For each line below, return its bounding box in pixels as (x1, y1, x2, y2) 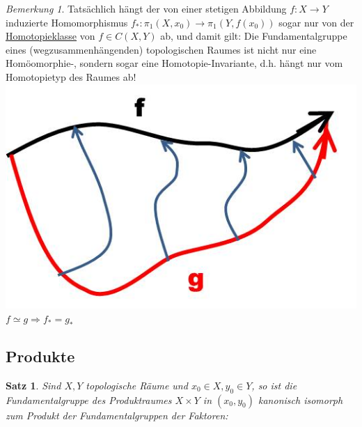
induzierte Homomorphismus (6, 15, 128, 29)
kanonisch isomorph (258, 392, 343, 407)
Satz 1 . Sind (6, 378, 61, 392)
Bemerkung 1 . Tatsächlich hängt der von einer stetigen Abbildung (6, 1, 287, 15)
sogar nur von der (278, 15, 354, 29)
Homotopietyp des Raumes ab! (6, 69, 136, 84)
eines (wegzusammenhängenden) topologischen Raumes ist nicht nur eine (6, 42, 317, 56)
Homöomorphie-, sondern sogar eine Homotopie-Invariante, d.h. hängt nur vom (6, 56, 343, 70)
